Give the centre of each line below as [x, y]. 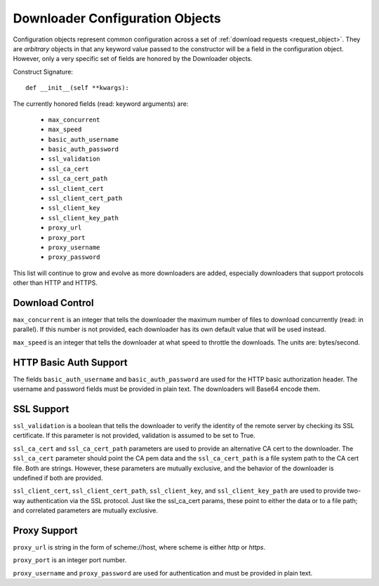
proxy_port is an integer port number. [70, 560]
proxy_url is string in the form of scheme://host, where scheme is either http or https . [139, 547]
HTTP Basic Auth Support [70, 362]
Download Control [53, 303]
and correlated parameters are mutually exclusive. [85, 511]
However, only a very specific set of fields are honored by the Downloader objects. [133, 59]
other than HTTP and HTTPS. [55, 283]
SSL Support [41, 409]
